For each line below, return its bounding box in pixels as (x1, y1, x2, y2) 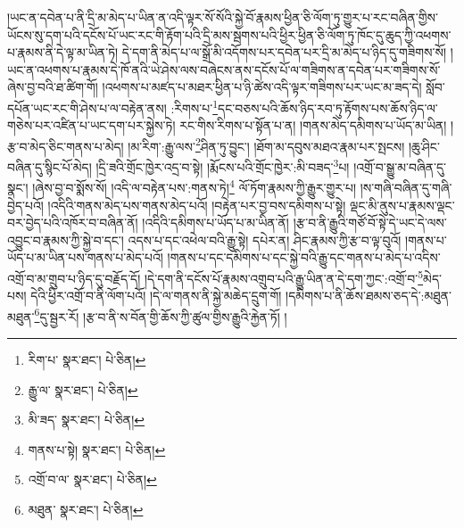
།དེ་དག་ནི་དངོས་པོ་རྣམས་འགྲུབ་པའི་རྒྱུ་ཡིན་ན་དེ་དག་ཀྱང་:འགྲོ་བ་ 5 (144, 266, 424, 287)
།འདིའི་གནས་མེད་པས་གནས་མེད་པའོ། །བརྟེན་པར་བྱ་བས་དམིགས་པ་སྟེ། (47, 195, 346, 214)
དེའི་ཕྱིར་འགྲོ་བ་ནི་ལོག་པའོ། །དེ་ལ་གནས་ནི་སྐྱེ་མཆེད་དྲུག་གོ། (30, 286, 282, 305)
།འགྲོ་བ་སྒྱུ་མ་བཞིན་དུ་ (353, 157, 447, 176)
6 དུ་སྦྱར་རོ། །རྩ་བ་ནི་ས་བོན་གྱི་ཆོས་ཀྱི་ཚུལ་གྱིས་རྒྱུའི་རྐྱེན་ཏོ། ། (34, 304, 287, 326)
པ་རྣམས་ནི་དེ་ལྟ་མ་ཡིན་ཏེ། (7, 43, 119, 62)
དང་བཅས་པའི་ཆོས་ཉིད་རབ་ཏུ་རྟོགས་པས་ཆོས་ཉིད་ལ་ (218, 98, 438, 117)
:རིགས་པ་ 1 (170, 95, 219, 117)
